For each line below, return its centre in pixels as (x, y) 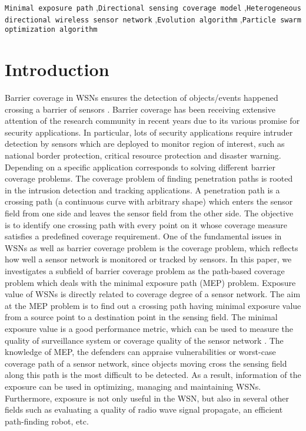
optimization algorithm (51, 30)
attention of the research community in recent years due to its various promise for (152, 121)
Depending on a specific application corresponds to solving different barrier (140, 167)
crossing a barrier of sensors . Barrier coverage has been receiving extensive (140, 109)
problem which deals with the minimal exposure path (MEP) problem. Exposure (150, 282)
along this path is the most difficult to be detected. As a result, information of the (153, 375)
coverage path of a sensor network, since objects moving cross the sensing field (146, 363)
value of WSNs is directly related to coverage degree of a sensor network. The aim (153, 294)
